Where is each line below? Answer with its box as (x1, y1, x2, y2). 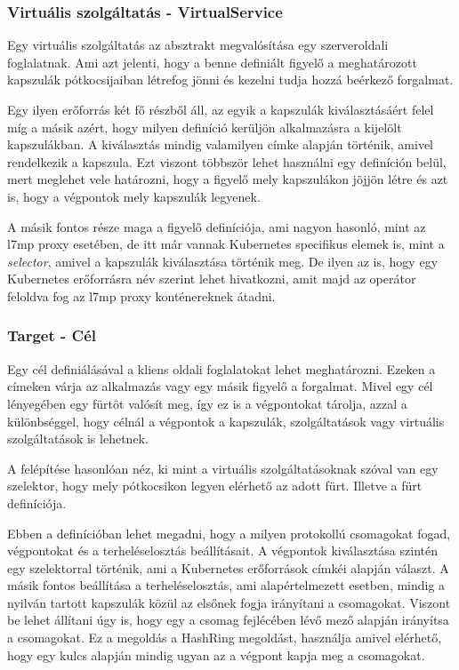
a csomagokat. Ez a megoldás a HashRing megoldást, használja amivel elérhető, (7, 628, 442, 647)
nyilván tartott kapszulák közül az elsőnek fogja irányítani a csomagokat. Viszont (7, 593, 451, 611)
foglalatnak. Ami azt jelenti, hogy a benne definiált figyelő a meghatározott (7, 52, 417, 71)
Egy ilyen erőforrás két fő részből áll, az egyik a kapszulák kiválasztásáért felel (7, 100, 434, 118)
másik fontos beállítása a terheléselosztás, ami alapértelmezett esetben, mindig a (7, 576, 446, 594)
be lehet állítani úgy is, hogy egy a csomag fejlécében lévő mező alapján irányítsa (7, 610, 449, 629)
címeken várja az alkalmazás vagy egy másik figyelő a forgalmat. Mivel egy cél (7, 377, 433, 395)
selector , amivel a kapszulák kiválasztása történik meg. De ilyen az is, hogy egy (7, 251, 439, 270)
